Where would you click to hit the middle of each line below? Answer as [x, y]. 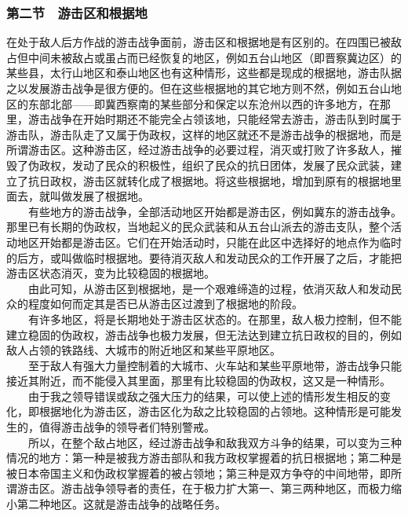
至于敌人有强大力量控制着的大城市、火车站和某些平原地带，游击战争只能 [215, 365]
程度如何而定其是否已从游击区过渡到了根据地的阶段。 [165, 304]
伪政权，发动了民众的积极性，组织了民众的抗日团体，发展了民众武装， [209, 165]
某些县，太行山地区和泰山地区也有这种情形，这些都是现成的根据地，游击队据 [204, 73]
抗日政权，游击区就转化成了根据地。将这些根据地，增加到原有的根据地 [209, 180]
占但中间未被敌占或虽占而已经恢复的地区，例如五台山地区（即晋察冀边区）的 [204, 57]
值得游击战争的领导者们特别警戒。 [127, 427]
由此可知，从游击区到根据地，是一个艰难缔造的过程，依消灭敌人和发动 [209, 288]
